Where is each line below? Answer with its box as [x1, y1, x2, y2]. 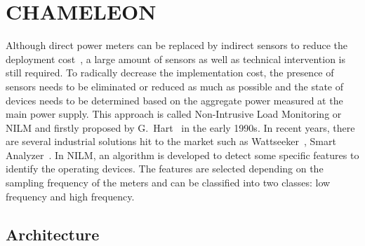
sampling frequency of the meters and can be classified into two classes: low [6, 175, 331, 190]
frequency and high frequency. [6, 189, 135, 203]
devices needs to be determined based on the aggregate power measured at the [6, 93, 343, 107]
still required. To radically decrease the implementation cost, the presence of [6, 65, 334, 80]
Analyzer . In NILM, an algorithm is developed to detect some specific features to [6, 147, 359, 162]
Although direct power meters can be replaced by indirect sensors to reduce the [6, 38, 348, 53]
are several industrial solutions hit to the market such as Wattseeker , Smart [6, 134, 336, 149]
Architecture [6, 223, 100, 245]
